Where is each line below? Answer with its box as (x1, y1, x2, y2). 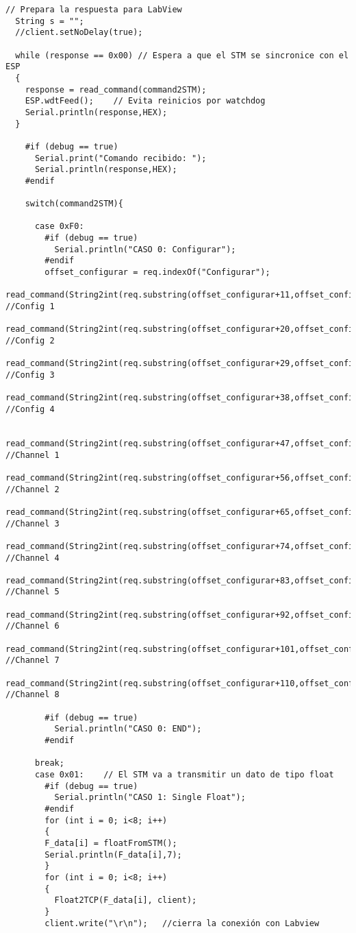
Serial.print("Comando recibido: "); (34, 153, 207, 163)
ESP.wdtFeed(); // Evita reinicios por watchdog (25, 96, 266, 106)
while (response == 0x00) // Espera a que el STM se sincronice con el (15, 50, 349, 60)
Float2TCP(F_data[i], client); (54, 895, 197, 906)
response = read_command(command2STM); (25, 84, 207, 95)
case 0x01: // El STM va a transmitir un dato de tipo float (34, 769, 334, 779)
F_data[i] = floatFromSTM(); (44, 838, 177, 848)
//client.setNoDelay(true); (15, 27, 143, 38)
